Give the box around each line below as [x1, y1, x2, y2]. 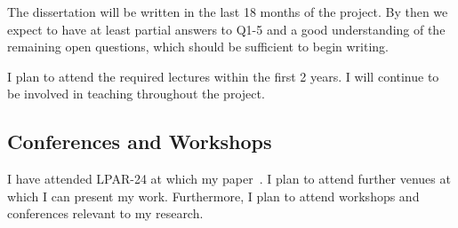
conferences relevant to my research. [7, 204, 204, 223]
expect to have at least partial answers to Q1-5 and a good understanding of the [7, 20, 446, 38]
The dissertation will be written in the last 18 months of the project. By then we [7, 3, 448, 20]
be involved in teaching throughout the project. [7, 84, 265, 103]
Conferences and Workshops [7, 128, 272, 155]
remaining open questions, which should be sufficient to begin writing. [7, 37, 389, 56]
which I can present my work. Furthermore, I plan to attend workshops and [7, 186, 420, 205]
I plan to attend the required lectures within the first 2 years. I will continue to [7, 67, 439, 85]
